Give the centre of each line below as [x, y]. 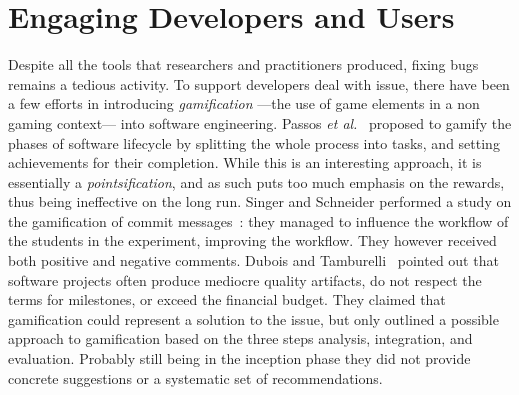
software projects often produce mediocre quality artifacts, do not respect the [245, 279]
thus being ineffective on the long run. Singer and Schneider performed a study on [260, 201]
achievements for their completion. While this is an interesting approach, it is [245, 162]
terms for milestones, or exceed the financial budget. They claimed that [227, 299]
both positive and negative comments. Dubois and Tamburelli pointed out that [253, 260]
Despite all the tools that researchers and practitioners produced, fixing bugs [243, 64]
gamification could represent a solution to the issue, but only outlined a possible [253, 318]
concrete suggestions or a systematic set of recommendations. [195, 377]
